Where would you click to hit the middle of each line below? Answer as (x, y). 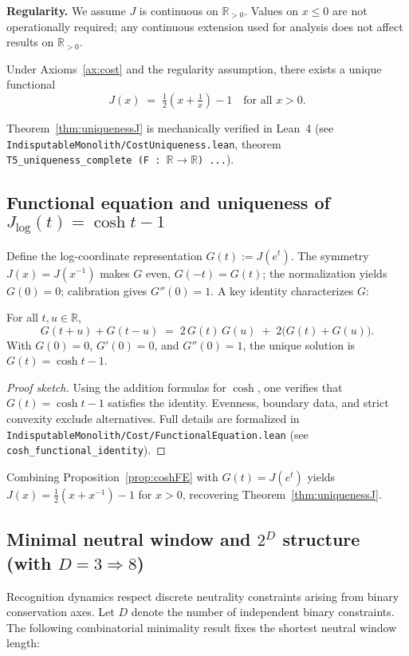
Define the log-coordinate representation (104, 255)
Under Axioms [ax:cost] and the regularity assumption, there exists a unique (194, 68)
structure (321, 539)
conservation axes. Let (61, 612)
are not (350, 10)
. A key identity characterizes (282, 290)
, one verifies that (300, 387)
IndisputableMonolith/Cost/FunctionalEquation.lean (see (157, 434)
